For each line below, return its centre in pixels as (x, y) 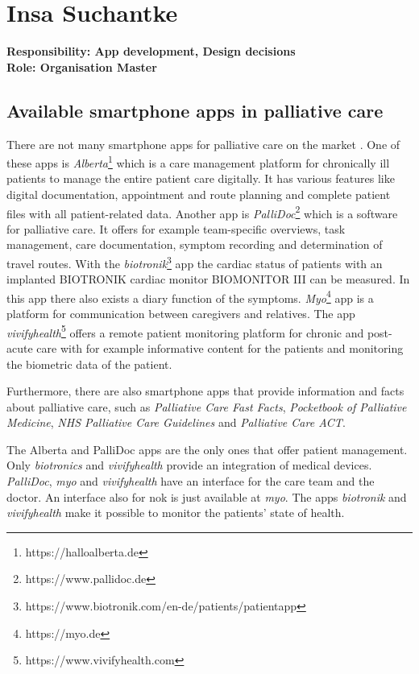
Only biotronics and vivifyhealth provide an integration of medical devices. (189, 465)
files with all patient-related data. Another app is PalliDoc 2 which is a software (202, 212)
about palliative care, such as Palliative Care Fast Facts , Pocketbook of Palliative (207, 406)
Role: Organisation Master (82, 66)
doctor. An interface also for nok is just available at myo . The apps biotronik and (207, 496)
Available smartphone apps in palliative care (195, 110)
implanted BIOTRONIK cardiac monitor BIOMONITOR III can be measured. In (208, 279)
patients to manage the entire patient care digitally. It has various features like (201, 178)
